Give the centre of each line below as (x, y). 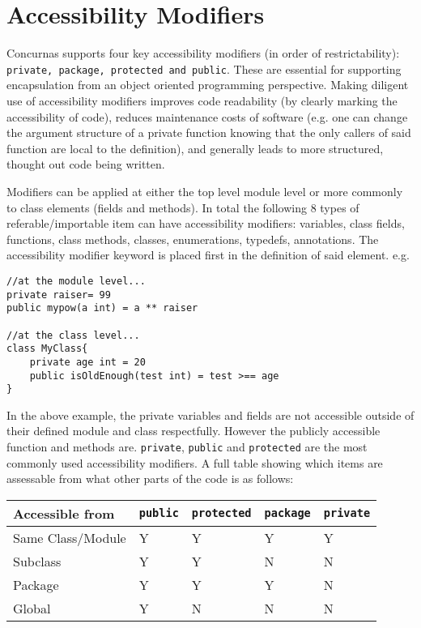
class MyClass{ (47, 349)
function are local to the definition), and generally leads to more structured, (195, 148)
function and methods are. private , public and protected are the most (187, 446)
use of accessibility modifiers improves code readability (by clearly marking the (202, 100)
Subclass (37, 561)
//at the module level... (76, 281)
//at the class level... (73, 335)
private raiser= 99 (59, 295)
